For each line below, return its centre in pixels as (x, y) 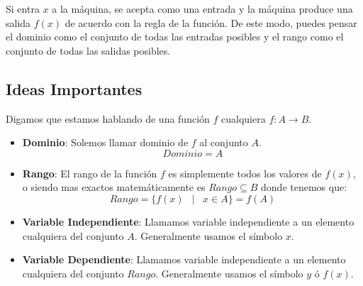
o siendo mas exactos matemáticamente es (114, 187)
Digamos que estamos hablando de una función (108, 118)
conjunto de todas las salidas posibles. (88, 50)
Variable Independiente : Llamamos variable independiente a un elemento (188, 221)
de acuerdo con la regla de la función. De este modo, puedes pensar (211, 22)
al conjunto (224, 142)
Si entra (23, 9)
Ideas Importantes (74, 88)
